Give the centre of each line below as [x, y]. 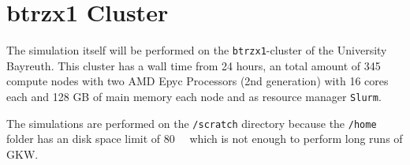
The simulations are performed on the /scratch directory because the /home [192, 123]
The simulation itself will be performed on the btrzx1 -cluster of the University [197, 50]
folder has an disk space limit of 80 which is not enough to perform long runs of [205, 139]
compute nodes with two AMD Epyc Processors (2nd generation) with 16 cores [198, 81]
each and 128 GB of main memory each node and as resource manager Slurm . [194, 96]
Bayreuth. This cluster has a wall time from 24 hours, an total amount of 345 [194, 65]
